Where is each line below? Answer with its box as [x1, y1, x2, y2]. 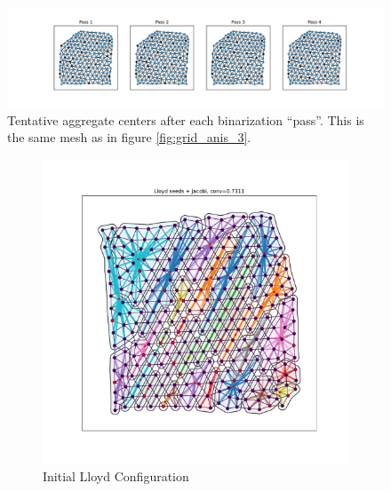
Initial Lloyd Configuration [43, 467, 189, 486]
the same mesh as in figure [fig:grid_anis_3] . [7, 128, 251, 147]
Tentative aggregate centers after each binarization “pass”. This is [7, 110, 364, 129]
